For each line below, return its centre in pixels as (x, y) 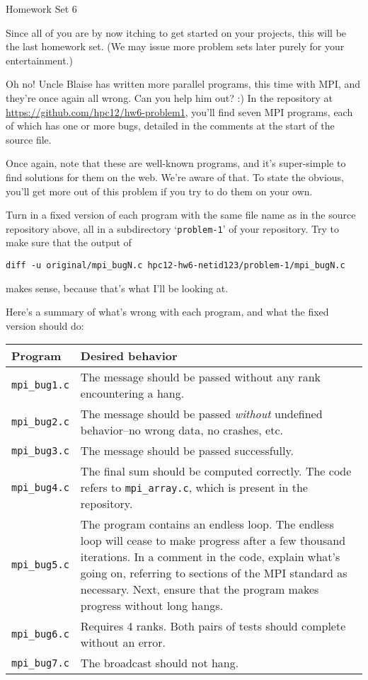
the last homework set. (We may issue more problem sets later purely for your (175, 46)
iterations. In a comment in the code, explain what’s (210, 557)
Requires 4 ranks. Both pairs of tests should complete (213, 626)
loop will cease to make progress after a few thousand (213, 541)
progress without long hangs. (152, 606)
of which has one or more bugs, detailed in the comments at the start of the (170, 126)
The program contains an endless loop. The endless (207, 524)
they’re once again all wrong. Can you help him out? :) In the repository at (169, 97)
